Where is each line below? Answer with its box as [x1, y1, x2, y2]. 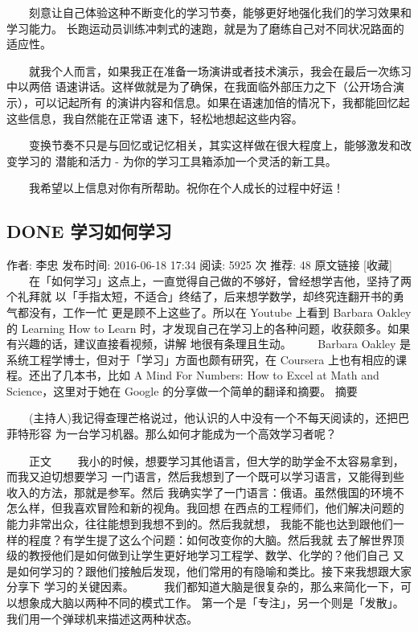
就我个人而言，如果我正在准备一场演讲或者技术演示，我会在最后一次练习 [28, 62, 412, 79]
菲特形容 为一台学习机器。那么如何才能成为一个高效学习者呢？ [6, 425, 337, 442]
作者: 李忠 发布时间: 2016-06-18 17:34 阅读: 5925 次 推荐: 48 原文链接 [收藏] [6, 256, 392, 273]
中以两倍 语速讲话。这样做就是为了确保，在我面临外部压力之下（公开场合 [6, 78, 393, 95]
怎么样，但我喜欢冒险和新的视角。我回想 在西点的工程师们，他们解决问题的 [6, 499, 404, 516]
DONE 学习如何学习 [6, 219, 172, 244]
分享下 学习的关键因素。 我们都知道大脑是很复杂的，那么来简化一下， [6, 578, 400, 595]
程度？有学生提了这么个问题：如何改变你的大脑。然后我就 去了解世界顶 [28, 531, 404, 548]
